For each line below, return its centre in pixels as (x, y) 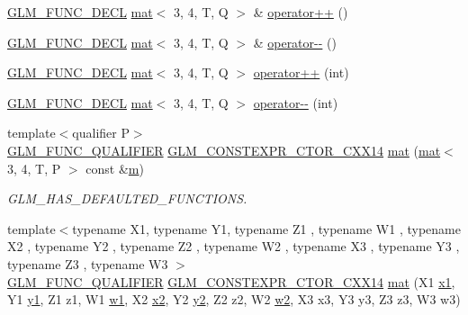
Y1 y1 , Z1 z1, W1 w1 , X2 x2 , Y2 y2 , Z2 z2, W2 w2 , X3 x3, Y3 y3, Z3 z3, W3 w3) (234, 299)
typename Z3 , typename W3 (88, 263)
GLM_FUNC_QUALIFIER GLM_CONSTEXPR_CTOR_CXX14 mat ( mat (224, 150)
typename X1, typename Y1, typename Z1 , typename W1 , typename (266, 228)
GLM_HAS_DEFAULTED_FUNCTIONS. (127, 198)
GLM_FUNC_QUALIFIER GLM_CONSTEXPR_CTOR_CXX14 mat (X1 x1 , (231, 281)
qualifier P (101, 133)
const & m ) (115, 168)
